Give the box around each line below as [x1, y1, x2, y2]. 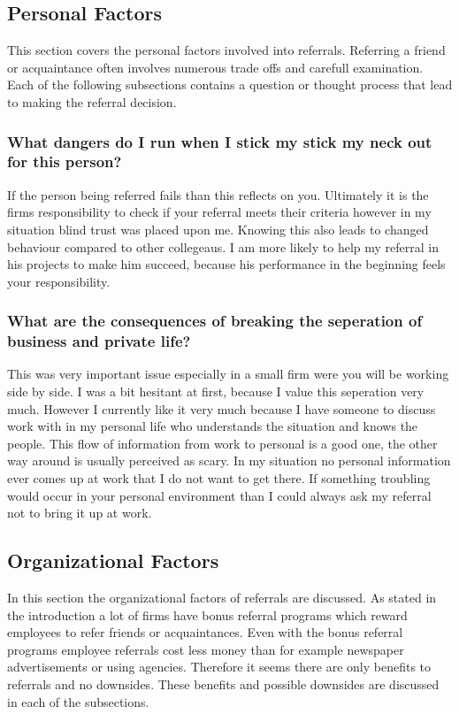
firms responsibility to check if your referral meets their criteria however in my [7, 203, 432, 221]
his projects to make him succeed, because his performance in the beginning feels [7, 255, 446, 273]
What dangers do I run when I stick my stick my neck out [7, 130, 432, 152]
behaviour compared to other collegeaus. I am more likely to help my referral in [7, 237, 439, 256]
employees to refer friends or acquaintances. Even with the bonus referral [7, 623, 403, 641]
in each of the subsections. [7, 692, 149, 710]
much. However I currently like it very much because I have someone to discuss [7, 399, 436, 418]
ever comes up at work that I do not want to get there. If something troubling [7, 468, 431, 487]
